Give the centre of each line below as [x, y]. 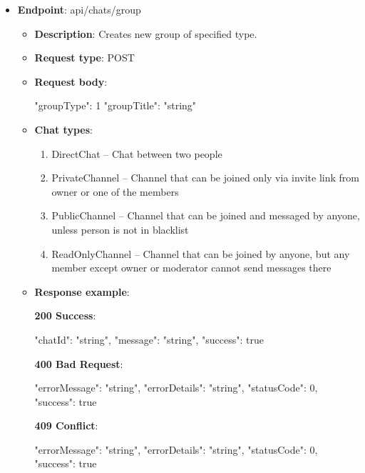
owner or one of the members [115, 191]
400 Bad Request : [79, 363]
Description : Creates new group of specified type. [146, 33]
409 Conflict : [66, 425]
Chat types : [63, 129]
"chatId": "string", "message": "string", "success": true [149, 339]
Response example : [82, 291]
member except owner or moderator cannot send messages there [191, 268]
